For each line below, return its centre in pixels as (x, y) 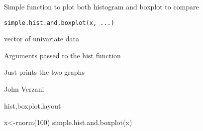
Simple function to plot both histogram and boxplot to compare (101, 6)
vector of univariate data (42, 39)
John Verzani (24, 89)
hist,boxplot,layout (33, 105)
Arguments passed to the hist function (62, 55)
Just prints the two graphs (44, 72)
